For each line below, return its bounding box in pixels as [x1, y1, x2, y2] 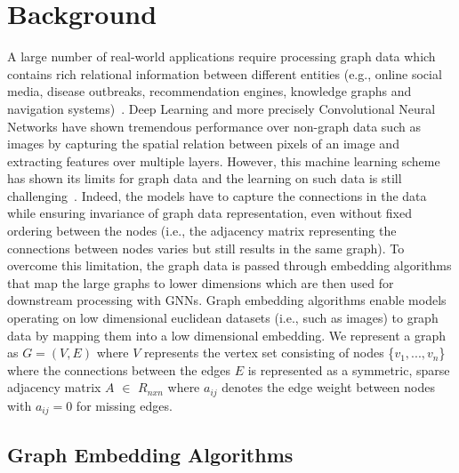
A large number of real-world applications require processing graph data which [7, 47, 436, 66]
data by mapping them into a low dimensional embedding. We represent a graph [7, 325, 447, 344]
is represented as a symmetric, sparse [247, 360, 450, 379]
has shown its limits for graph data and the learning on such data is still [7, 169, 402, 188]
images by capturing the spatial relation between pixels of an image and [7, 134, 399, 153]
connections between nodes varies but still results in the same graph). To [7, 238, 405, 257]
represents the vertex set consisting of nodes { [144, 343, 395, 362]
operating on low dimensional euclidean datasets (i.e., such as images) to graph [7, 309, 439, 327]
